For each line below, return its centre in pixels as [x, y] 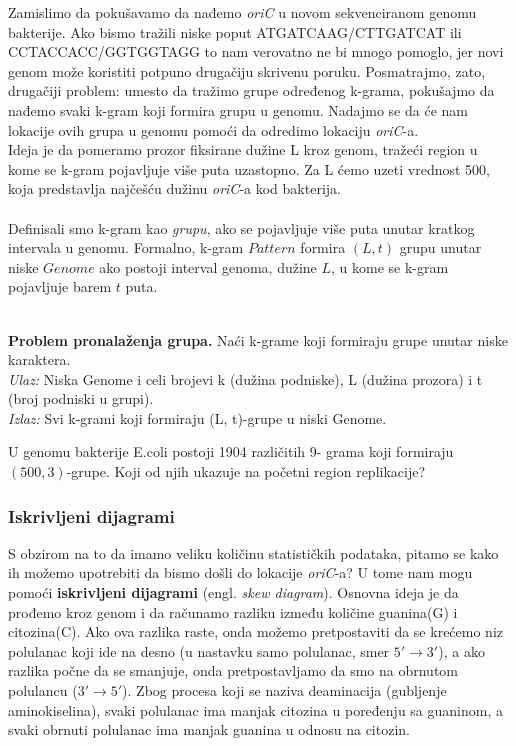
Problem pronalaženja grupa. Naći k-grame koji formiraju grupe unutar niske [258, 339]
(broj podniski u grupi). [81, 398]
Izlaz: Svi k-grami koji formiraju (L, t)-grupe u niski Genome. [197, 417]
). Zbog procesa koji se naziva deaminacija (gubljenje [284, 690]
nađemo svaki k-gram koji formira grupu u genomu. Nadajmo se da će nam [238, 109]
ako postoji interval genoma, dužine [208, 266]
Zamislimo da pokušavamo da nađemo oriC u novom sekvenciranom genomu [242, 12]
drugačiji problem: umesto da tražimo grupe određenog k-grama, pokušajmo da [251, 90]
